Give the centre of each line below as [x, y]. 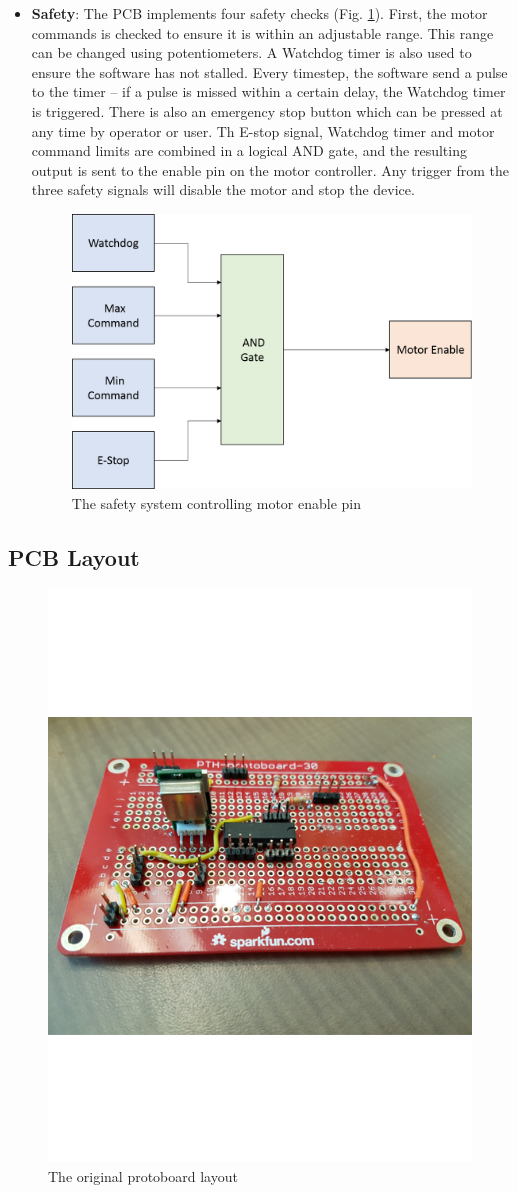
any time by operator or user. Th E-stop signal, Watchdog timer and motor [263, 130]
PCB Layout [74, 556]
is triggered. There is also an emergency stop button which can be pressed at [267, 110]
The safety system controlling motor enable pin [216, 502]
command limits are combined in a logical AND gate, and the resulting [249, 150]
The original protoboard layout [143, 1175]
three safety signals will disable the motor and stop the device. [223, 189]
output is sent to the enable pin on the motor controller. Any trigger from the [270, 169]
